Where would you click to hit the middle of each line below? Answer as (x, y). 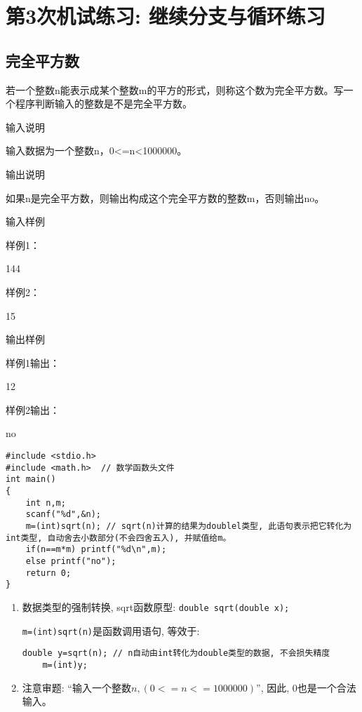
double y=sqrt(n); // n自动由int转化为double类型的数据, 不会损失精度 (176, 653)
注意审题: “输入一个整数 (76, 687)
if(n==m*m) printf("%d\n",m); (96, 550)
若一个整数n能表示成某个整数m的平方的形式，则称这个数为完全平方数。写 (175, 89)
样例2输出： (33, 409)
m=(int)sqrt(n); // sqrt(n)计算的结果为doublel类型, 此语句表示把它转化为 (189, 526)
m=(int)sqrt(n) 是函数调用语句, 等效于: (111, 630)
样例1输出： (33, 362)
